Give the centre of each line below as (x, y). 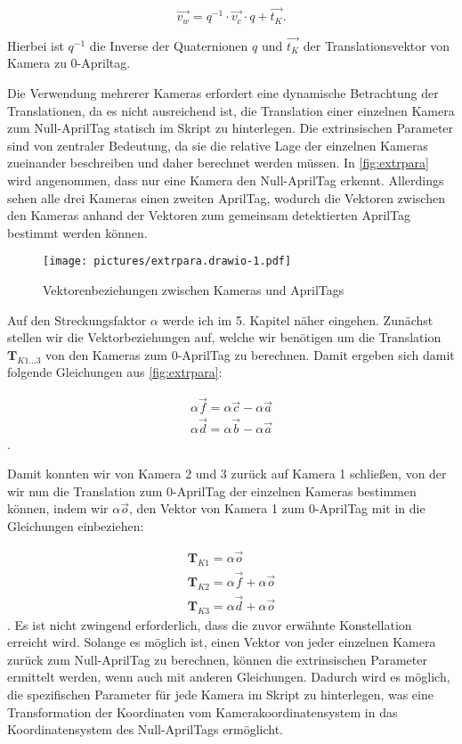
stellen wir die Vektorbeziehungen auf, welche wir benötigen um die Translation (224, 337)
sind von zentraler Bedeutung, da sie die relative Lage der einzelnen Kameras (218, 145)
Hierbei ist (36, 45)
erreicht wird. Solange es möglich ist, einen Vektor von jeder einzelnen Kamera (222, 642)
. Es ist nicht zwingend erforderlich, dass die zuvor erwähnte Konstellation (210, 624)
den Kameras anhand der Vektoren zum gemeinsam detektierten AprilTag (209, 215)
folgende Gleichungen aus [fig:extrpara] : (115, 372)
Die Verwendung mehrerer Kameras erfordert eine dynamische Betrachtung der (223, 93)
